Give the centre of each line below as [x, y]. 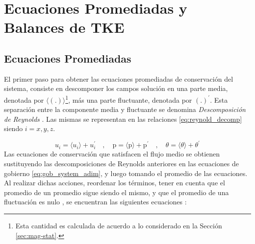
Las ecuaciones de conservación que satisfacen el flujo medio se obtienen [112, 154]
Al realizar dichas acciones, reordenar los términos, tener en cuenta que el [115, 183]
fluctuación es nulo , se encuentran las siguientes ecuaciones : [95, 202]
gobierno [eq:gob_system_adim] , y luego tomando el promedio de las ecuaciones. [126, 173]
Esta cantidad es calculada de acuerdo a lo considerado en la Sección [119, 226]
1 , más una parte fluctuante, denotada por [129, 99]
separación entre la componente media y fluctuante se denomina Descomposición [125, 109]
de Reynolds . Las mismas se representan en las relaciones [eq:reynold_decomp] [123, 119]
